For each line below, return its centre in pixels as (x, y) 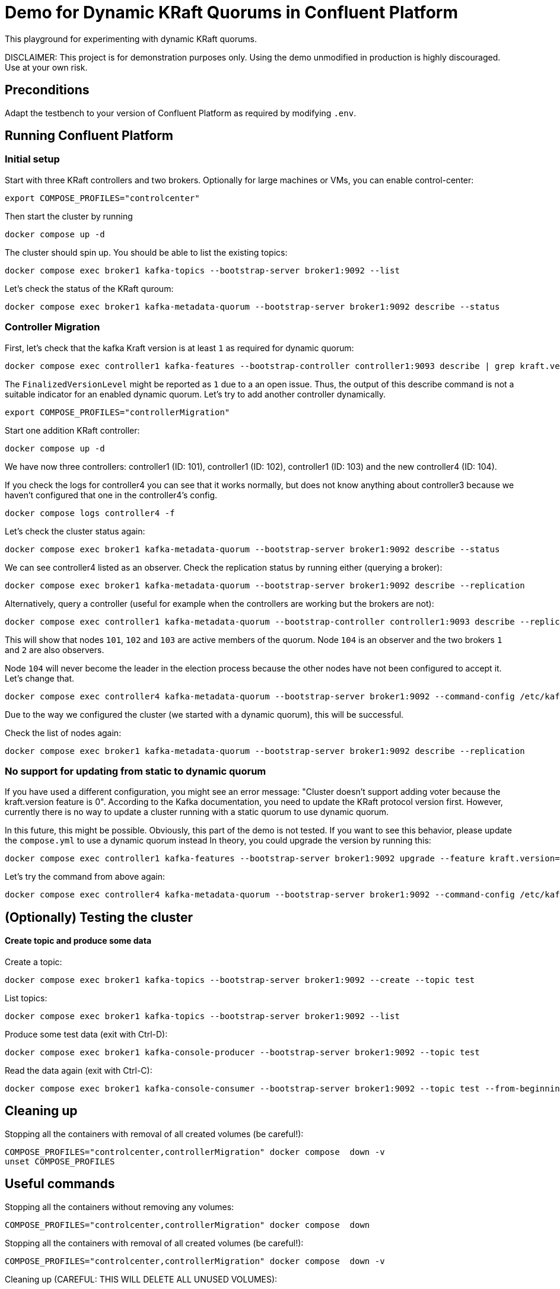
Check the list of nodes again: (63, 733)
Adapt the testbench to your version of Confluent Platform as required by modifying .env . (181, 113)
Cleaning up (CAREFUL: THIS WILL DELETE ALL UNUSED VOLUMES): (141, 1279)
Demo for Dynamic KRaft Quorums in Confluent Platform (231, 12)
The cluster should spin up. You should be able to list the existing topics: (146, 252)
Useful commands (60, 1184)
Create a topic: (34, 962)
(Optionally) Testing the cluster (99, 917)
